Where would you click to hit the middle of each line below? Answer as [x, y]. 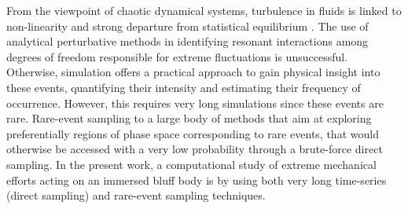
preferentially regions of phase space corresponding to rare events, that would [193, 133]
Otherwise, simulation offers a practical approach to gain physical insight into [193, 72]
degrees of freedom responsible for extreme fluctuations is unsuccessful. [177, 56]
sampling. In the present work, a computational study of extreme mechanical [191, 164]
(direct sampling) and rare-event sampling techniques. [136, 195]
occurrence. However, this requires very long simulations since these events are [195, 103]
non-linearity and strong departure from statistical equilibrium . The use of [187, 26]
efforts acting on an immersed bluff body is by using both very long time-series [197, 180]
